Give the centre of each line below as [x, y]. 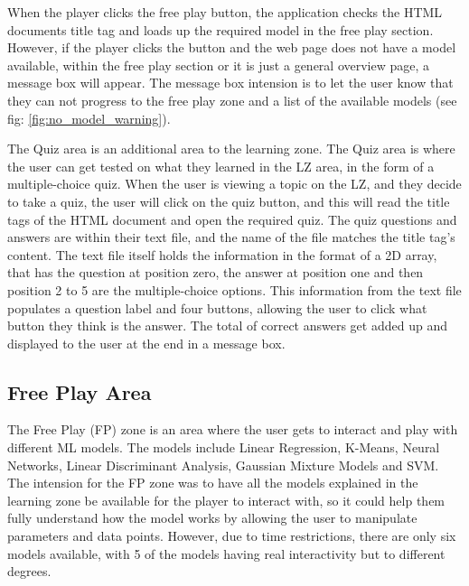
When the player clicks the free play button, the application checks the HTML [225, 12]
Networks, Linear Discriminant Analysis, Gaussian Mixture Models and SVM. [223, 465]
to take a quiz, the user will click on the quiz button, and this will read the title [229, 201]
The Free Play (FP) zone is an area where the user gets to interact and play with [233, 429]
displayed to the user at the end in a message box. [146, 343]
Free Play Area [80, 391]
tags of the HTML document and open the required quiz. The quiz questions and [232, 219]
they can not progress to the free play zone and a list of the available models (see [232, 100]
